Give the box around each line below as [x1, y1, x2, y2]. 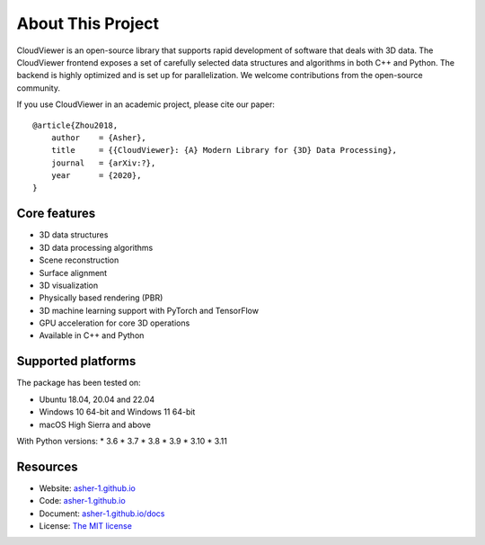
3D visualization [39, 280, 99, 290]
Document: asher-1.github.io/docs [39, 508, 165, 519]
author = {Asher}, [50, 132, 147, 143]
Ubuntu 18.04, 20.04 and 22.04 [39, 394, 155, 405]
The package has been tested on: [16, 378, 141, 389]
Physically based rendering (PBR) [39, 292, 163, 303]
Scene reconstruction [39, 255, 119, 265]
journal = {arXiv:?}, [50, 157, 156, 168]
